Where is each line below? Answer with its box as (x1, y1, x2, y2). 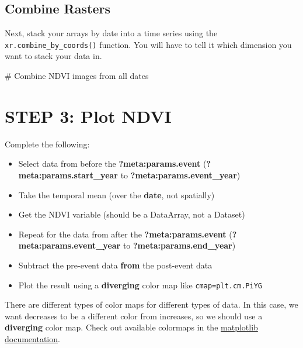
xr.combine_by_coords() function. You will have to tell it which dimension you (5, 38, 292, 50)
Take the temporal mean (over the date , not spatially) (18, 188, 215, 201)
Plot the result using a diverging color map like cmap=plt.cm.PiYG (18, 278, 262, 291)
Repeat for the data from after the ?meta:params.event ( (18, 228, 232, 240)
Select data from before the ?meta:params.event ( (18, 157, 207, 170)
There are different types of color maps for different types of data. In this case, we (5, 298, 298, 311)
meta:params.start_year (18, 168, 118, 181)
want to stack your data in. (5, 50, 102, 62)
